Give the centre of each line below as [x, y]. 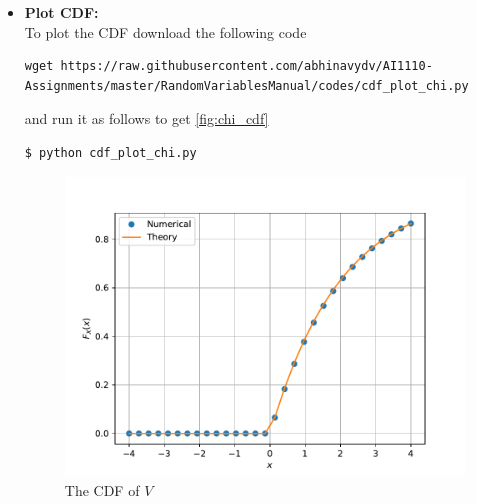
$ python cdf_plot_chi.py [110, 152]
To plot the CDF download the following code [165, 31]
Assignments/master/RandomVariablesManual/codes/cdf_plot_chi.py [246, 85]
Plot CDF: [61, 12]
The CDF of [102, 490]
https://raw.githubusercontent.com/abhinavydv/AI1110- [246, 66]
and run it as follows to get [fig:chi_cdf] [146, 118]
